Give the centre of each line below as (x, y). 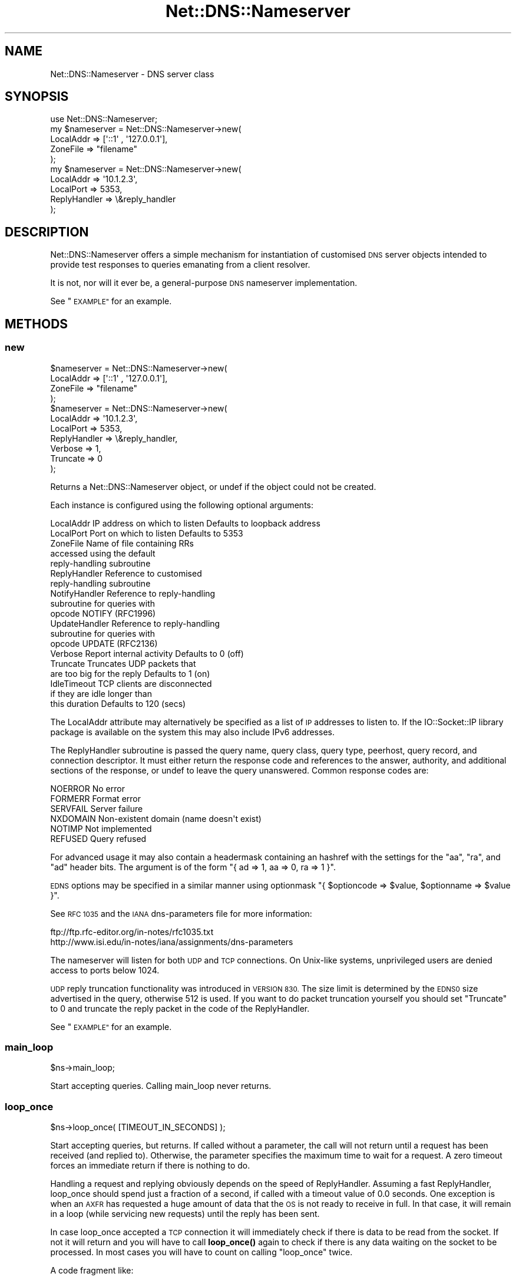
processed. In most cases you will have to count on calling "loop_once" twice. (201, 1252)
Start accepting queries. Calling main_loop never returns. (161, 1086)
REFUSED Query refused (98, 838)
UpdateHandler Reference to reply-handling (135, 623)
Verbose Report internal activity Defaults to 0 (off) (147, 653)
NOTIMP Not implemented (101, 828)
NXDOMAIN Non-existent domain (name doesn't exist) (156, 818)
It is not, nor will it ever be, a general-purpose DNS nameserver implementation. (204, 283)
